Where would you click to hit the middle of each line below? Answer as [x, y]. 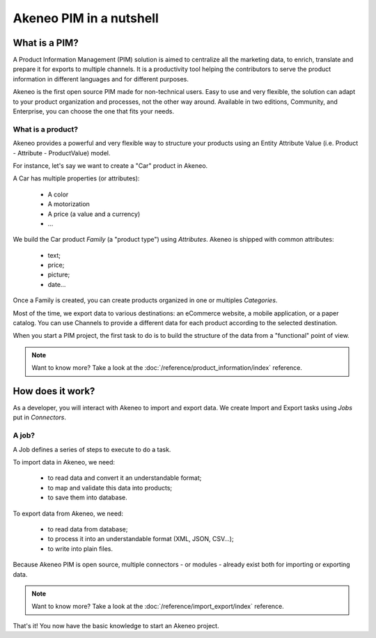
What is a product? [46, 129]
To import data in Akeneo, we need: [64, 462]
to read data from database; [88, 529]
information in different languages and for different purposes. [101, 79]
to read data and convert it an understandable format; [125, 478]
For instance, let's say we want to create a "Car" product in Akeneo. [110, 165]
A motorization [69, 204]
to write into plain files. [80, 548]
